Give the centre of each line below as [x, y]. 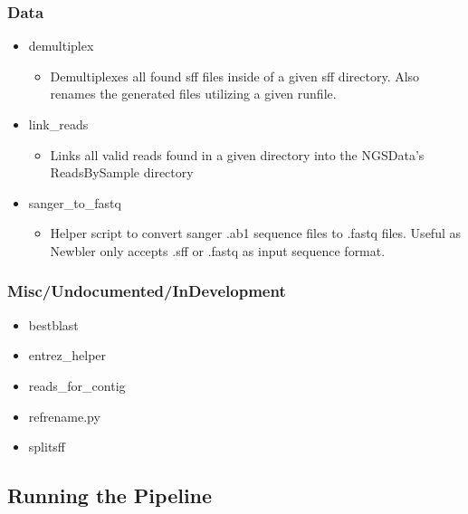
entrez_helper [67, 355]
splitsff [47, 447]
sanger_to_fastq [75, 202]
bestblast [53, 324]
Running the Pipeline [110, 495]
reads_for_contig [77, 385]
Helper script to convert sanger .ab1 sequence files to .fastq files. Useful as [255, 233]
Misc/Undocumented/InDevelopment [147, 291]
